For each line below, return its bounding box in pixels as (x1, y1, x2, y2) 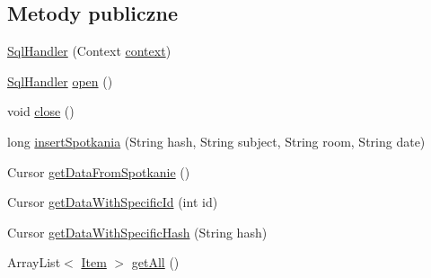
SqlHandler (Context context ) (7, 41, 172, 60)
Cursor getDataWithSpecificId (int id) (7, 193, 218, 211)
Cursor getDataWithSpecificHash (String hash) (7, 222, 268, 241)
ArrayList (7, 253, 61, 272)
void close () (7, 102, 75, 121)
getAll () (131, 253, 180, 272)
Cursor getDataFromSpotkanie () (7, 162, 190, 181)
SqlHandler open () (7, 71, 113, 90)
